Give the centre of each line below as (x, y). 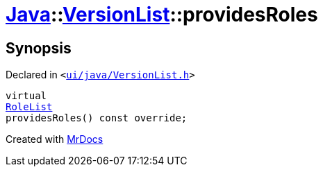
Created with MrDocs (55, 139)
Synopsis (39, 48)
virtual (26, 96)
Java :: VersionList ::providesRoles (162, 15)
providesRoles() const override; (97, 118)
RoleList (29, 107)
